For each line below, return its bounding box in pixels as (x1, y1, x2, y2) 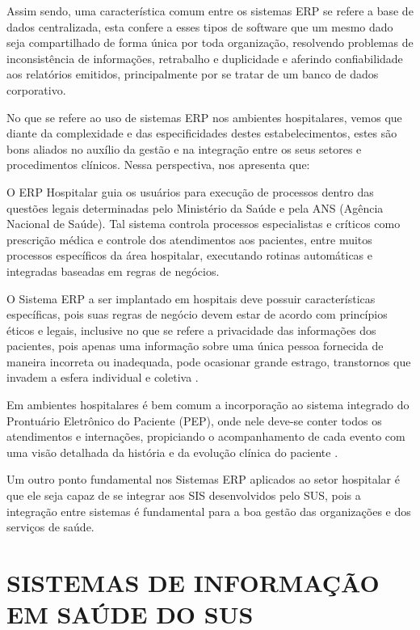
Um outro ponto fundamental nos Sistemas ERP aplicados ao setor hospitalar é (6, 471, 400, 488)
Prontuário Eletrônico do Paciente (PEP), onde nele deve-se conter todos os (6, 412, 382, 429)
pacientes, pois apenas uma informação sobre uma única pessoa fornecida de (6, 337, 384, 354)
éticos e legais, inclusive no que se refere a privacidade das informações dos (6, 321, 376, 338)
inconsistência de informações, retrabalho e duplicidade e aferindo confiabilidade (6, 49, 403, 66)
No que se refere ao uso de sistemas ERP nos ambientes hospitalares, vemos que (6, 108, 402, 125)
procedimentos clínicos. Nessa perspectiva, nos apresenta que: (6, 156, 310, 173)
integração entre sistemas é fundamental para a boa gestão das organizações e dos (6, 502, 411, 519)
